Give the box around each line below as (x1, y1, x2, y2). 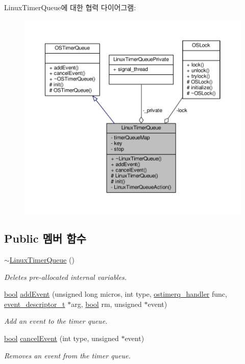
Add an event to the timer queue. (4, 316, 108, 326)
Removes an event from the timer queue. (4, 350, 131, 360)
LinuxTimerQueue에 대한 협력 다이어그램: (4, 2, 136, 12)
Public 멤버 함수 (4, 230, 86, 246)
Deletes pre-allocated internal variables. (4, 271, 127, 282)
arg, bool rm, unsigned (71, 298, 142, 309)
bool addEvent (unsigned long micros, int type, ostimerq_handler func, (4, 289, 227, 299)
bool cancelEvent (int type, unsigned (4, 333, 119, 344)
